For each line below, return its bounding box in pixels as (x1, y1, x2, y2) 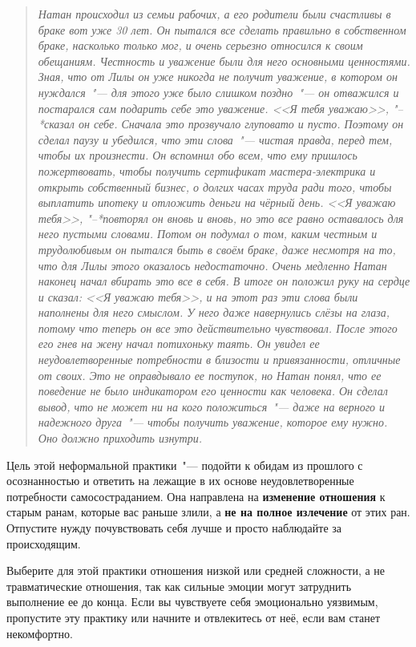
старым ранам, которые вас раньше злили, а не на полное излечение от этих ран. (6, 503, 410, 520)
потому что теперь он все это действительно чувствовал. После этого (38, 319, 398, 336)
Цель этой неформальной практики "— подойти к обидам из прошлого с (6, 456, 363, 473)
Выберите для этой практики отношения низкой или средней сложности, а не (6, 562, 386, 579)
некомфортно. (6, 625, 73, 641)
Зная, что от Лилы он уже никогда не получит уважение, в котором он (38, 68, 398, 85)
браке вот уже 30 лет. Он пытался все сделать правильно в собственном (38, 21, 406, 38)
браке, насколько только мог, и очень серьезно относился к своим (38, 37, 363, 54)
